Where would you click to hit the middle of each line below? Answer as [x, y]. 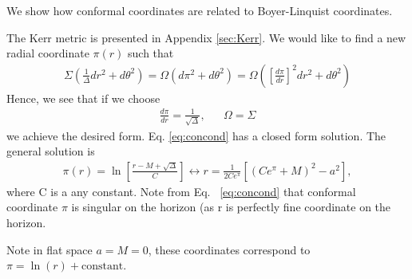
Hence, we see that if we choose [83, 98]
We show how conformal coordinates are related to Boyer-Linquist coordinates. [200, 10]
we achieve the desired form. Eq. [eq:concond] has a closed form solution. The [196, 135]
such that [151, 53]
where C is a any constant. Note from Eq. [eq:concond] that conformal [181, 191]
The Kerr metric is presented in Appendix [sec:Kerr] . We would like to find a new [206, 37]
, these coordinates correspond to [229, 249]
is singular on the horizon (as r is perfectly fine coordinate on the [231, 207]
